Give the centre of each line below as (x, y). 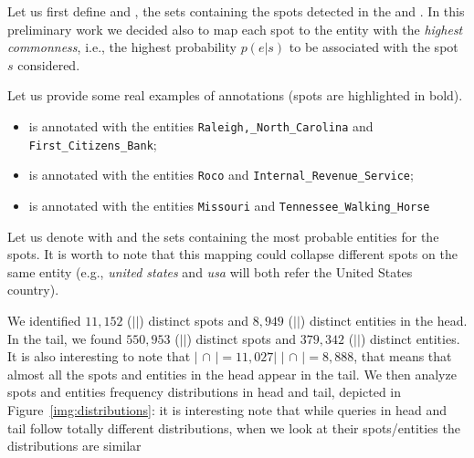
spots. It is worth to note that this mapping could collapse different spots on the (232, 254)
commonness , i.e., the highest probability (122, 47)
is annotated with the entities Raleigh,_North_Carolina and (201, 125)
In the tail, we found (65, 338)
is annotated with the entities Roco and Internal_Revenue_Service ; (221, 175)
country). (33, 290)
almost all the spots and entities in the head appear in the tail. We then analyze (232, 374)
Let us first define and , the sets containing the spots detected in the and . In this (236, 11)
